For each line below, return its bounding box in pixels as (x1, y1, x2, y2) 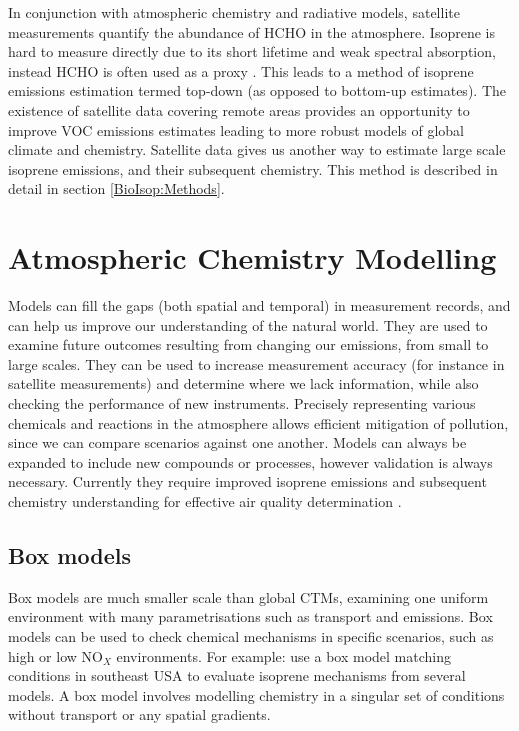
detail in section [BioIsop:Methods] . (8, 178, 225, 199)
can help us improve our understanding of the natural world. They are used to (8, 314, 488, 335)
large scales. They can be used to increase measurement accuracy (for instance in (8, 353, 505, 374)
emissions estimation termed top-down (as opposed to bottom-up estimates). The (8, 80, 506, 101)
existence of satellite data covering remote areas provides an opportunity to (8, 99, 470, 120)
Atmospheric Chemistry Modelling (8, 237, 497, 278)
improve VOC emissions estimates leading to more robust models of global (8, 119, 464, 140)
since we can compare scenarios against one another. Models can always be (8, 432, 467, 453)
